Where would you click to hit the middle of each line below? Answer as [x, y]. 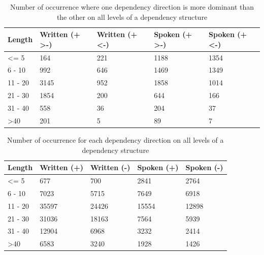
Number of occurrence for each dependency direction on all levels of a [115, 139]
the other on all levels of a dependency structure [132, 17]
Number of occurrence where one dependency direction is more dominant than [132, 7]
